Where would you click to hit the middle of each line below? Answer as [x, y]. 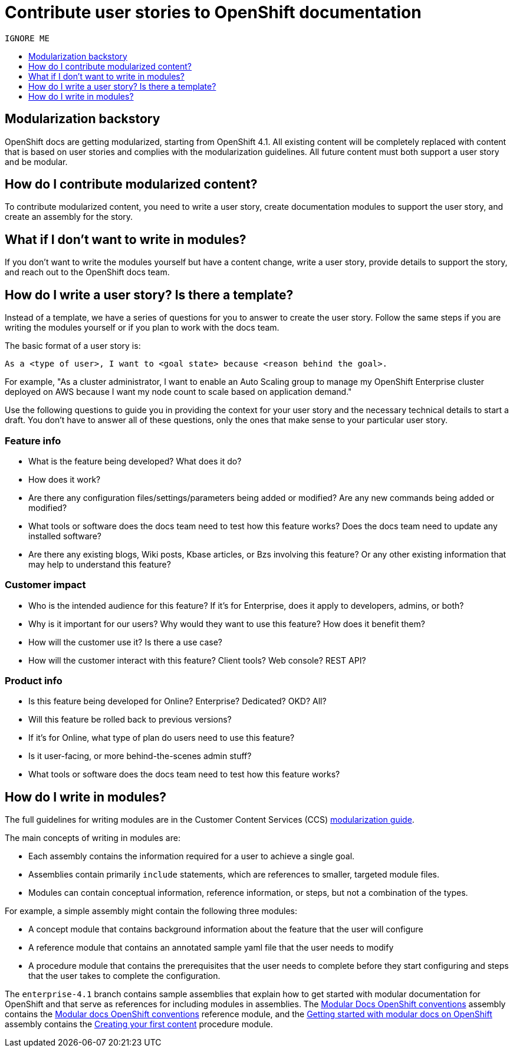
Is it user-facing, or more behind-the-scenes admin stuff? [140, 756]
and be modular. [36, 161]
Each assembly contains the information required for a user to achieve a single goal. [192, 856]
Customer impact [45, 585]
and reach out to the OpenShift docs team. [87, 272]
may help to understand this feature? [100, 564]
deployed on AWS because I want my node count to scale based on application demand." [178, 392]
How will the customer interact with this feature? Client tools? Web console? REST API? [197, 660]
